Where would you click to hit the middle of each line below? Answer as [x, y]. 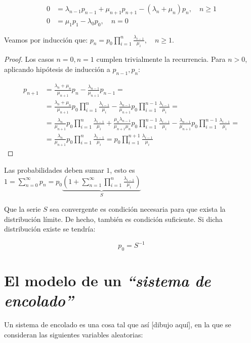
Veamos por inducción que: [46, 39]
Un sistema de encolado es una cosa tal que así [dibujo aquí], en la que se [118, 325]
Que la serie [23, 209]
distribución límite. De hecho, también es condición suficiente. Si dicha [113, 219]
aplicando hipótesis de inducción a [57, 69]
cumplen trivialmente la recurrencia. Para [161, 59]
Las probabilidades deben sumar [54, 169]
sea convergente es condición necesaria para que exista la [138, 209]
